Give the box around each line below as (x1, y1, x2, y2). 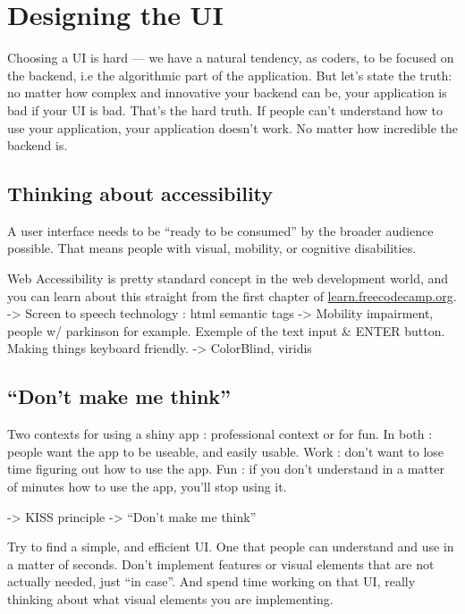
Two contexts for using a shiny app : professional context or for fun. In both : (7, 425, 433, 443)
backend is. (7, 136, 68, 155)
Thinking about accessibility (7, 180, 274, 207)
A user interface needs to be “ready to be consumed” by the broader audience (7, 221, 434, 240)
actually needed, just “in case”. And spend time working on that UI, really (7, 572, 416, 591)
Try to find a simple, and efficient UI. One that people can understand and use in (7, 537, 454, 556)
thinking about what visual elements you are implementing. (7, 590, 334, 608)
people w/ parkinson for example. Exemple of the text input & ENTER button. (7, 321, 445, 340)
